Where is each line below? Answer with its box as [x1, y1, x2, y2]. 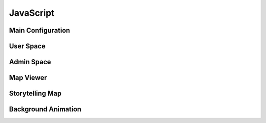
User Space [9, 42, 46, 50]
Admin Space [9, 58, 51, 66]
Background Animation [9, 105, 81, 114]
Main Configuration [9, 26, 70, 35]
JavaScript [9, 7, 55, 18]
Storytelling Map [9, 89, 62, 98]
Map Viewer [9, 74, 47, 82]
